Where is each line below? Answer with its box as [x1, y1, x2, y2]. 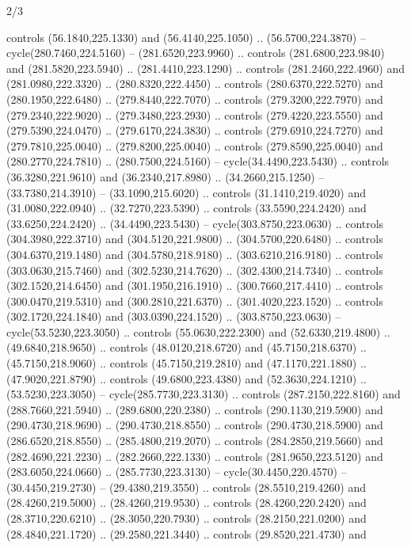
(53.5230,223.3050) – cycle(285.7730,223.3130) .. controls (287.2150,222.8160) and [6, 386, 401, 402]
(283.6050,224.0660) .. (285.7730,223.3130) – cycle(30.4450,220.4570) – [6, 463, 347, 480]
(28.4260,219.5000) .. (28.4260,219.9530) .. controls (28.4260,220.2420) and [6, 494, 367, 511]
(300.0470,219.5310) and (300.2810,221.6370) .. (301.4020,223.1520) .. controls [6, 292, 383, 309]
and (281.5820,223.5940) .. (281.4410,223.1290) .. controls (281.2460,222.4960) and [6, 59, 405, 76]
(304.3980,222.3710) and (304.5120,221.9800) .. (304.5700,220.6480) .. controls [6, 230, 383, 247]
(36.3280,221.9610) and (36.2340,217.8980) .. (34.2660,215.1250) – [6, 168, 325, 185]
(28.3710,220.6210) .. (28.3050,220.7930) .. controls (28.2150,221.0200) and [6, 510, 367, 526]
